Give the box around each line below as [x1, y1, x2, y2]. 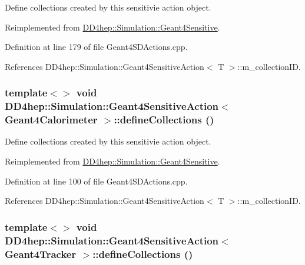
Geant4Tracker [5, 246, 77, 261]
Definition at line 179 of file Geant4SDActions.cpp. [5, 41, 188, 53]
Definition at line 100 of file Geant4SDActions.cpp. [5, 175, 188, 187]
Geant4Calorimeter [5, 112, 98, 127]
